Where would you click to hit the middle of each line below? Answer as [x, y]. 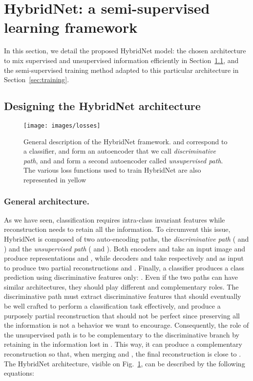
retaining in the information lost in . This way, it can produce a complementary [123, 344]
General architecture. [47, 201]
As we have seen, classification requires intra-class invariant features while [115, 219]
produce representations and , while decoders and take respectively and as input [124, 258]
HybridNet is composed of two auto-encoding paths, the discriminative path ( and [126, 238]
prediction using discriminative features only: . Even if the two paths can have [121, 277]
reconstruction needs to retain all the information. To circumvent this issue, [117, 229]
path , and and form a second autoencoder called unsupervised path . [123, 160]
